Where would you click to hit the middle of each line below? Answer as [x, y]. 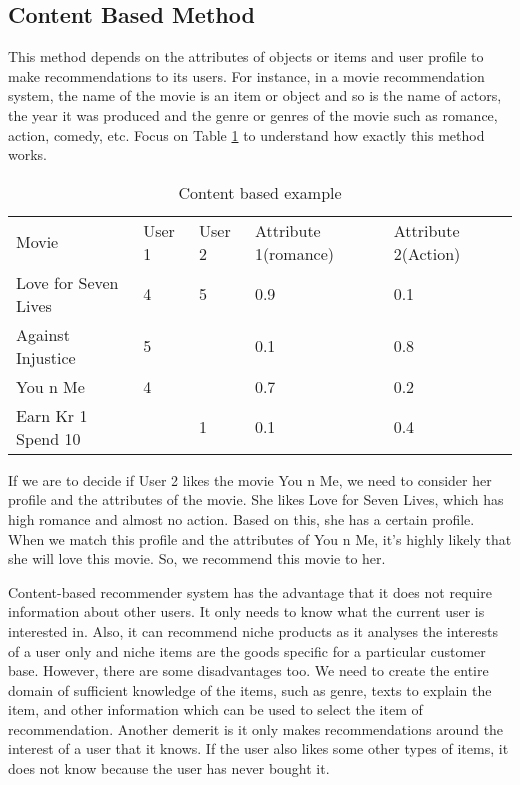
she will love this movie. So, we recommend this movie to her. [197, 558]
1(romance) [294, 253]
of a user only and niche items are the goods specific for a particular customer [247, 650]
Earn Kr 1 [52, 415]
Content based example [260, 192]
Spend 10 [48, 438]
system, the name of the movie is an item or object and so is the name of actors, [255, 95]
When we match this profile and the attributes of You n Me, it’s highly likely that [260, 538]
